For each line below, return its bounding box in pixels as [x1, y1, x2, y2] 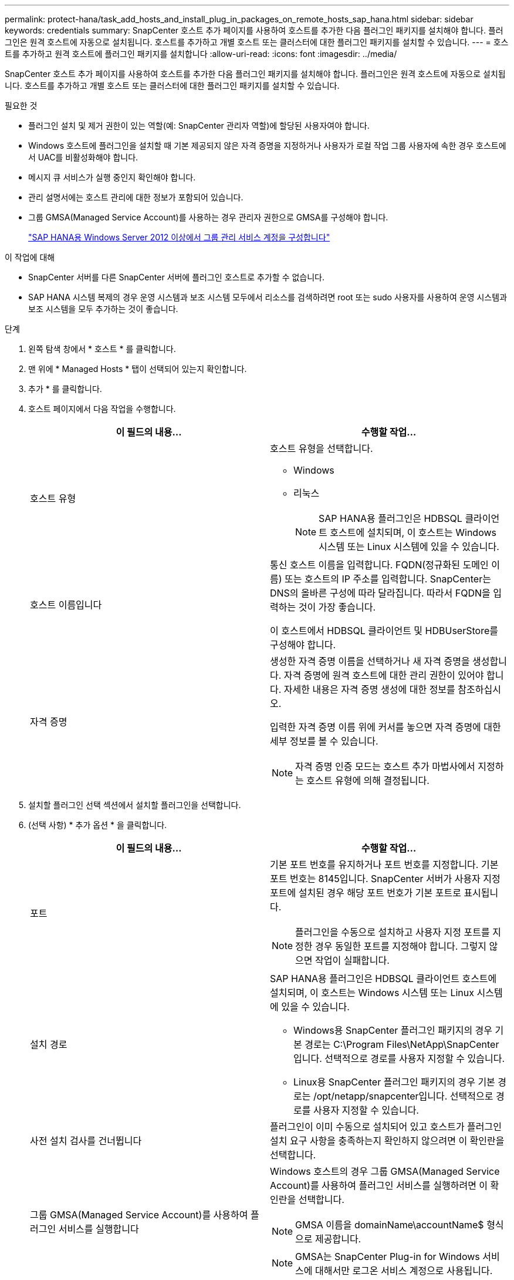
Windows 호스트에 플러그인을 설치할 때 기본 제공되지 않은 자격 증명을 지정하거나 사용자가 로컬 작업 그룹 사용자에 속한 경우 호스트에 [28, 140, 506, 150]
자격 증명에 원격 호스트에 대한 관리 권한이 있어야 [283, 669, 484, 681]
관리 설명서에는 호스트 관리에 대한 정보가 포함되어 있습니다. [28, 192, 244, 202]
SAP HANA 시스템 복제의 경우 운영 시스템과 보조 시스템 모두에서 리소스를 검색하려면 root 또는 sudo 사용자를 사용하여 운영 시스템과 [28, 292, 508, 302]
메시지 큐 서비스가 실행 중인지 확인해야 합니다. [28, 172, 196, 182]
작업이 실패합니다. [315, 954, 390, 966]
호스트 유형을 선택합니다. [270, 443, 373, 454]
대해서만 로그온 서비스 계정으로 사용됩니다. [315, 1265, 493, 1276]
